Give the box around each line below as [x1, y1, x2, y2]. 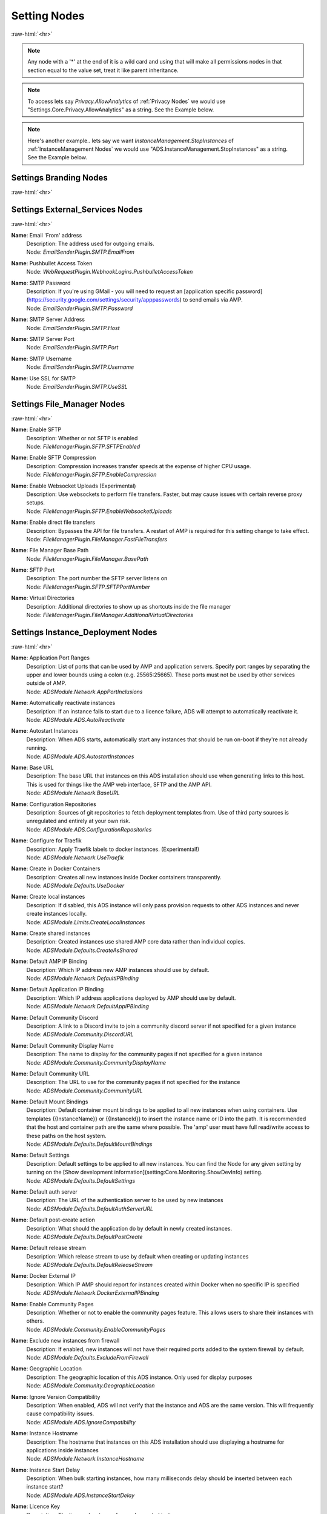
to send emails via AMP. [182, 296, 243, 303]
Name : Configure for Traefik [11, 837, 82, 844]
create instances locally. [26, 910, 87, 917]
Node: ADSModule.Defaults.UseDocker [26, 882, 125, 890]
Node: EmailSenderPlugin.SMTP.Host [26, 324, 121, 331]
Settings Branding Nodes [11, 173, 108, 183]
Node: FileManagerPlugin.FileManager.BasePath [26, 555, 148, 563]
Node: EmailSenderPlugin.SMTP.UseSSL [26, 383, 128, 390]
